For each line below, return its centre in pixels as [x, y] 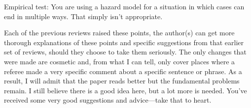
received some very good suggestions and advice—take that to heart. [108, 100]
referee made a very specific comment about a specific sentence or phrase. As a [123, 71]
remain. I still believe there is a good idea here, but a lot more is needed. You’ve [125, 90]
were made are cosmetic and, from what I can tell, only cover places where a [120, 61]
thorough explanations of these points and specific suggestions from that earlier [124, 42]
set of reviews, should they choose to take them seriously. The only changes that [125, 52]
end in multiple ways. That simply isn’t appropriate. [83, 16]
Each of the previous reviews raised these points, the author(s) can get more [119, 33]
